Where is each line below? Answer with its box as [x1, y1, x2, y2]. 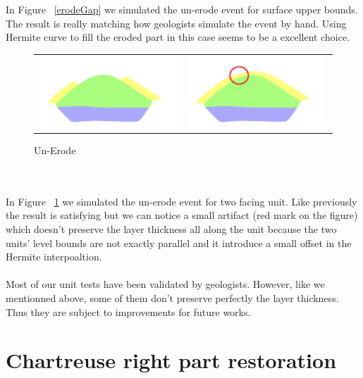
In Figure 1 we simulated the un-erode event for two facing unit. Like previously [6, 194, 357, 208]
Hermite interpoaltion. [6, 249, 102, 264]
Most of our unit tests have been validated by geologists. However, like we [6, 277, 325, 291]
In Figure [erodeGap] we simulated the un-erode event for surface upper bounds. [6, 2, 358, 16]
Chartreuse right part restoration [6, 346, 337, 374]
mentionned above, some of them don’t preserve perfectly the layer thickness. [6, 291, 339, 305]
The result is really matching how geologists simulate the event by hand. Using [6, 15, 347, 30]
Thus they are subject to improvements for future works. [6, 304, 251, 319]
